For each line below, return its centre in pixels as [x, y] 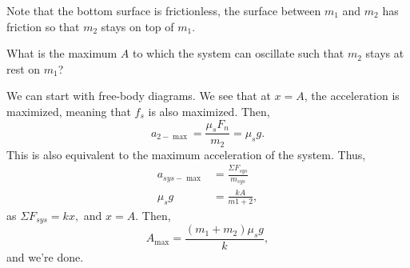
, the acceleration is [352, 96]
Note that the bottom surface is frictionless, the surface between [164, 10]
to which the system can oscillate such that [238, 53]
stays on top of [137, 26]
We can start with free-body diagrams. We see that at [139, 96]
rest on [24, 68]
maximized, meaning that [69, 111]
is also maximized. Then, [209, 111]
